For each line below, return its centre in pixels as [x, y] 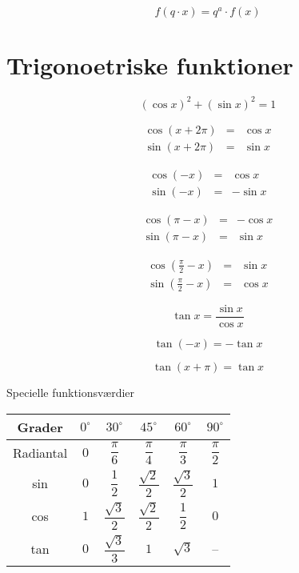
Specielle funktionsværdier [71, 392]
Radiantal [40, 453]
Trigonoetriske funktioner [150, 65]
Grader [40, 427]
